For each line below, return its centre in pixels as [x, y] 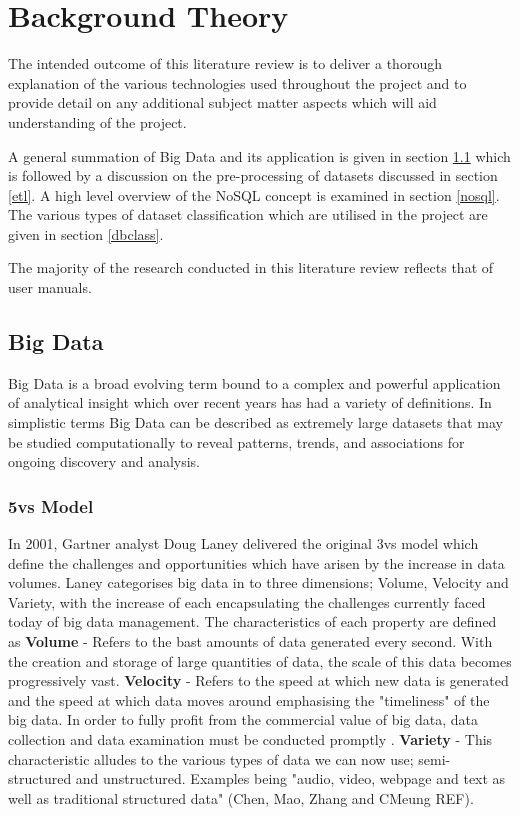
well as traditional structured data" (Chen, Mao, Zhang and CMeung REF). [241, 797]
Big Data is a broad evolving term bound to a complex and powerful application [254, 382]
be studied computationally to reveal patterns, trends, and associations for [236, 441]
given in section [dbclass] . [86, 233]
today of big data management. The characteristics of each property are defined [252, 621]
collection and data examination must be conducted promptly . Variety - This [250, 738]
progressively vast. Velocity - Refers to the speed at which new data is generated [258, 680]
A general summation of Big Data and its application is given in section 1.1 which [259, 155]
